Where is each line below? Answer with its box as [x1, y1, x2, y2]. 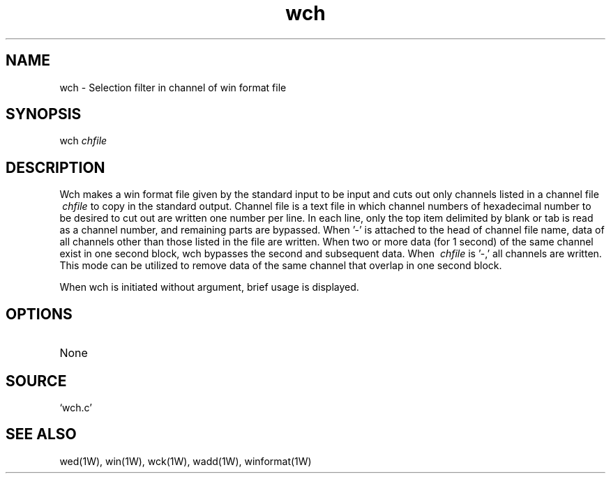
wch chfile [59, 135, 107, 147]
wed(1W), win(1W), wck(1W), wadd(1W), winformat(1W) [59, 455, 312, 467]
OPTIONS [6, 305, 73, 323]
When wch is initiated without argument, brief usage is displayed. [59, 281, 359, 294]
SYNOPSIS [6, 105, 82, 123]
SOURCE [6, 372, 67, 390]
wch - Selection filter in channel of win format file [59, 81, 287, 93]
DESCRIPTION [6, 158, 105, 176]
